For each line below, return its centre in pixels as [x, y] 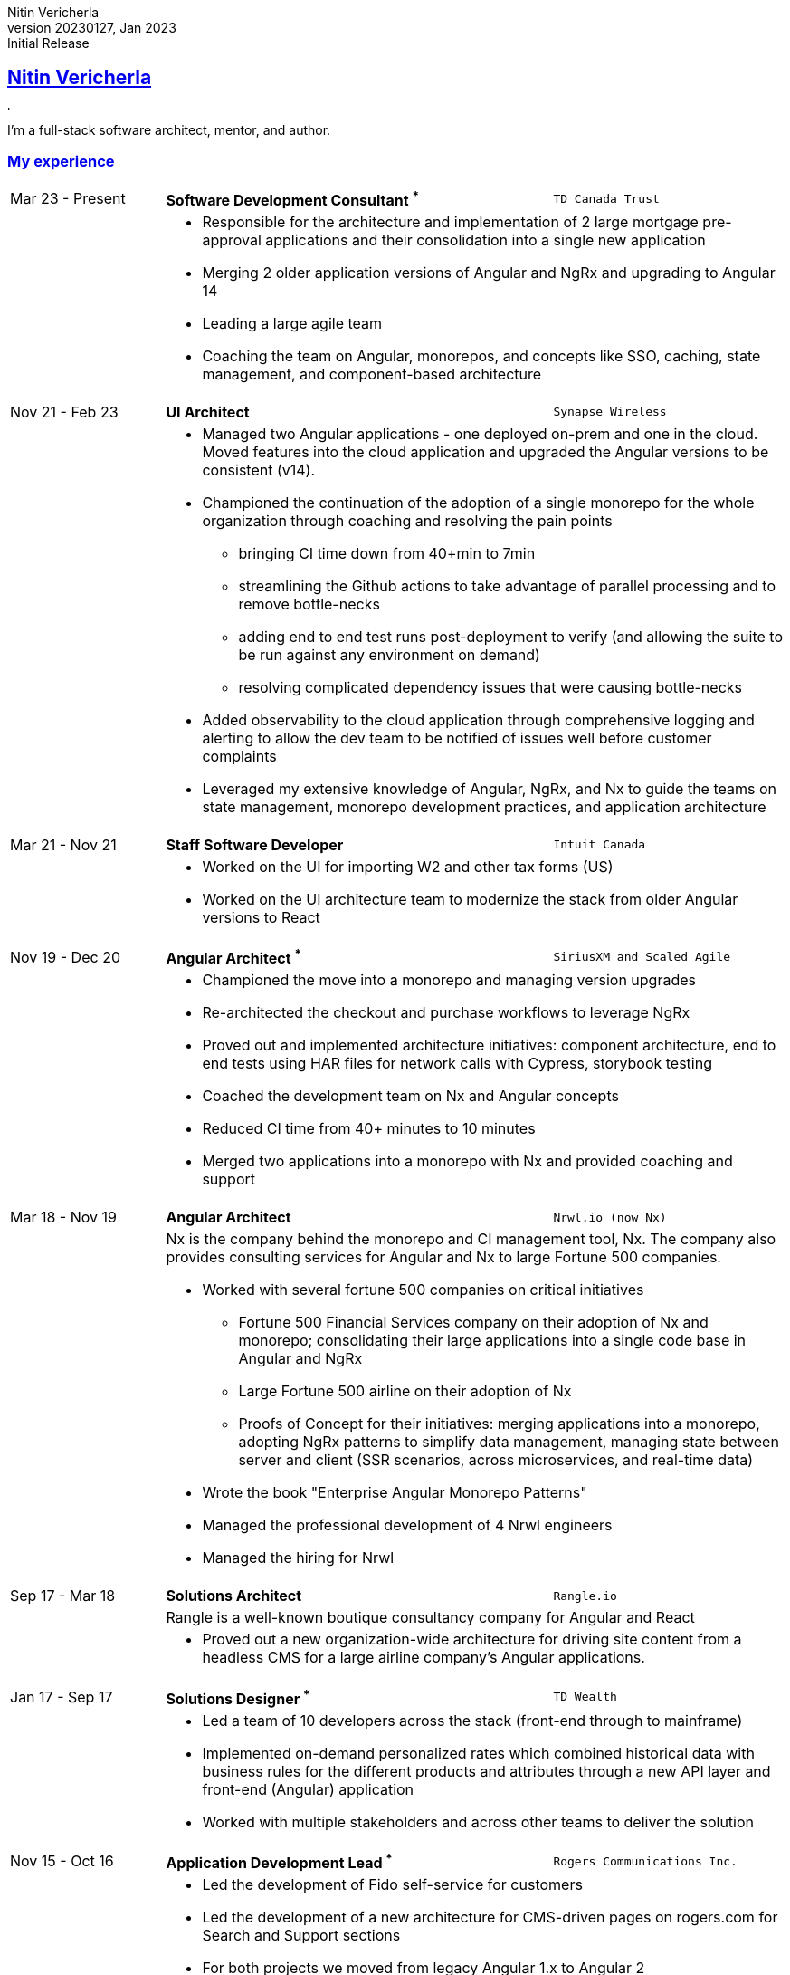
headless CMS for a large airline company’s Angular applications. [424, 1658]
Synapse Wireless [610, 412]
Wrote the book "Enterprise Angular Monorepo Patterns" [395, 1493]
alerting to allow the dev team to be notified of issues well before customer [457, 738]
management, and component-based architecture [372, 374]
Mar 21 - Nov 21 [63, 844]
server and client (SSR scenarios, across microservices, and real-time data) [496, 1460]
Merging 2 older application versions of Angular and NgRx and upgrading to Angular [489, 272]
